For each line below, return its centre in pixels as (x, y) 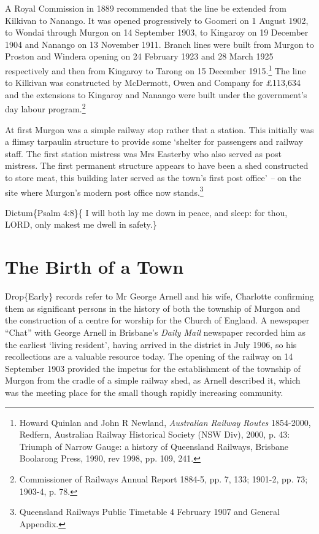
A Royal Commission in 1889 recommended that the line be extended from (146, 8)
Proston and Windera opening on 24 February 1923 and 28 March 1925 (139, 56)
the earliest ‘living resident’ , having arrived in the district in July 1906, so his (151, 344)
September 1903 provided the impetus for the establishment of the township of (153, 368)
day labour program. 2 (45, 108)
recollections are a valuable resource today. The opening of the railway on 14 (149, 356)
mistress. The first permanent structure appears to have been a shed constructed (157, 165)
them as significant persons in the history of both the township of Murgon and (153, 308)
